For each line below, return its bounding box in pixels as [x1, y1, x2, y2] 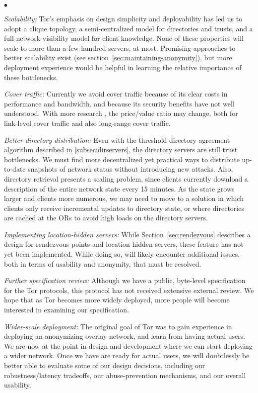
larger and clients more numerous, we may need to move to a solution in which [4, 193, 244, 203]
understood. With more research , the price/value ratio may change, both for [4, 108, 238, 118]
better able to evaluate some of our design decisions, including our [4, 360, 205, 370]
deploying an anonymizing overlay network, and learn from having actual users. [4, 331, 246, 341]
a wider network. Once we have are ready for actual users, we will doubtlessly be [4, 350, 250, 361]
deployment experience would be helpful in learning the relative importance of [4, 62, 242, 72]
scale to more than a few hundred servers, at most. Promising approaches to [4, 42, 236, 53]
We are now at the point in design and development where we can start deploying [4, 340, 253, 351]
